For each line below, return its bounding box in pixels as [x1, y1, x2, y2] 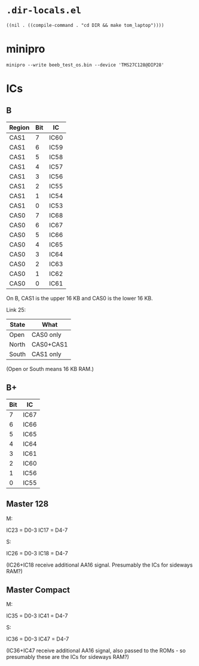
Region [9, 123, 30, 132]
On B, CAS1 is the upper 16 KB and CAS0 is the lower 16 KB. [6, 294, 154, 302]
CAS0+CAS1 [32, 340, 68, 348]
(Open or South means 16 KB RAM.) [6, 365, 94, 372]
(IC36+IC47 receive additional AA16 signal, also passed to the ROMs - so [6, 647, 186, 654]
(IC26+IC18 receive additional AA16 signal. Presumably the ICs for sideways [6, 561, 193, 568]
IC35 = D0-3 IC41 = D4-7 [6, 612, 68, 619]
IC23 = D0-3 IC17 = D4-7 [6, 526, 68, 534]
